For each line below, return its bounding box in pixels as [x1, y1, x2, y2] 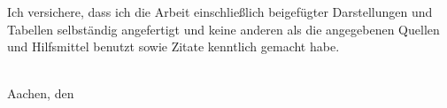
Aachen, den [7, 84, 74, 103]
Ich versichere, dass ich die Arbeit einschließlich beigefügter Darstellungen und [7, 3, 433, 20]
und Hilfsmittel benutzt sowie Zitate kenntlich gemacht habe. [7, 37, 340, 56]
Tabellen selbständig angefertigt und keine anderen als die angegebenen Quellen [7, 19, 440, 38]
